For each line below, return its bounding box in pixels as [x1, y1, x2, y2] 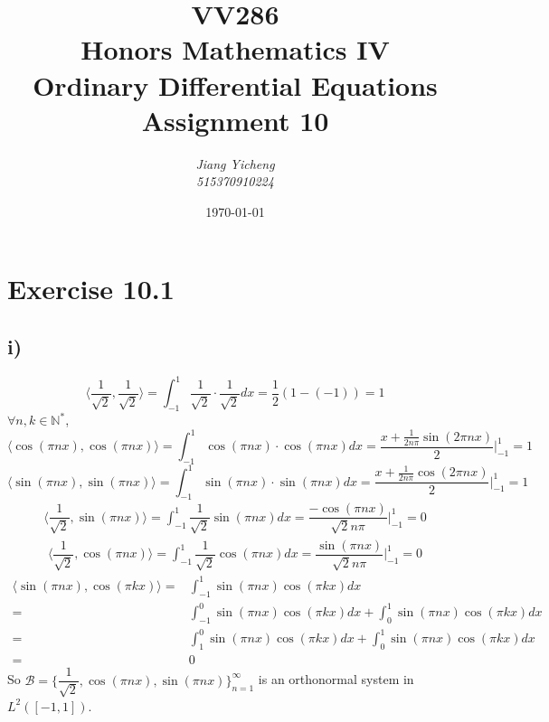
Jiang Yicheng [195, 154, 275, 173]
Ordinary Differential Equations [33, 66, 438, 103]
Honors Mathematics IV [80, 31, 390, 68]
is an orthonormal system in [258, 670, 414, 689]
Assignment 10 [141, 101, 329, 138]
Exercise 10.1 [7, 270, 175, 307]
